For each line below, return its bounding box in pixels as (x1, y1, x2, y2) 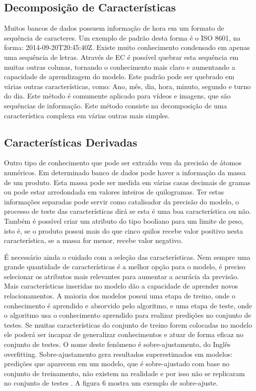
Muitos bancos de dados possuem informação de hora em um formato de (4, 23, 224, 33)
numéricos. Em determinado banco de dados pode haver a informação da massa (4, 167, 246, 177)
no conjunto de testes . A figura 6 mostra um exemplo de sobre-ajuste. (4, 378, 218, 388)
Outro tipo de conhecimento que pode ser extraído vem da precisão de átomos (4, 157, 242, 168)
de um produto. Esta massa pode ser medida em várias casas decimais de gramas (4, 177, 251, 187)
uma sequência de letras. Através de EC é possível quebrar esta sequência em (4, 51, 239, 62)
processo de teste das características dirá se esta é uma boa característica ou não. (4, 206, 251, 216)
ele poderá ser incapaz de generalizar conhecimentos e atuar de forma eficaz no (4, 329, 244, 340)
